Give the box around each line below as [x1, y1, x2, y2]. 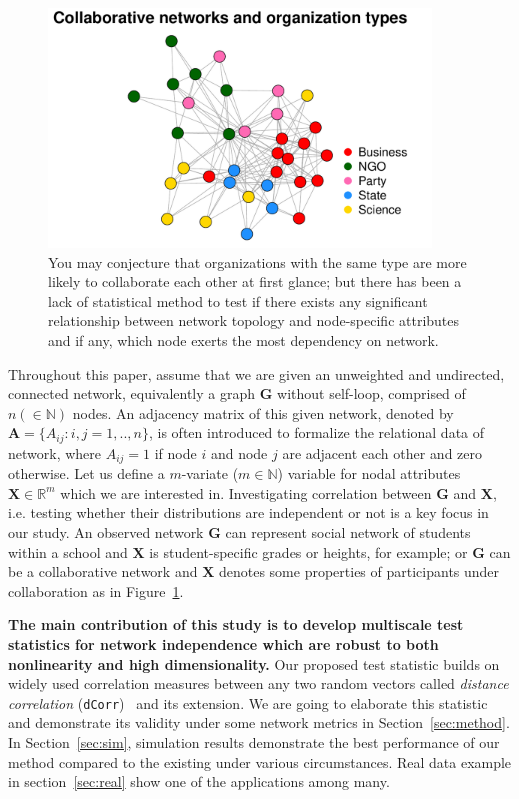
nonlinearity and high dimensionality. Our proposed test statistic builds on [8, 653, 500, 674]
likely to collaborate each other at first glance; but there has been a [48, 271, 462, 292]
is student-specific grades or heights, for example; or [149, 541, 468, 562]
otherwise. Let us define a [8, 463, 165, 484]
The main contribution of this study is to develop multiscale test [8, 614, 464, 635]
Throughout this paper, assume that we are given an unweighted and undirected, [8, 363, 505, 384]
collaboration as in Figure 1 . [8, 580, 184, 601]
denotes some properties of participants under [218, 561, 500, 582]
